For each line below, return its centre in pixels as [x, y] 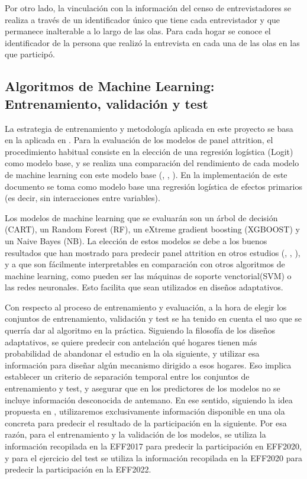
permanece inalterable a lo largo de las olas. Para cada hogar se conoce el [138, 31]
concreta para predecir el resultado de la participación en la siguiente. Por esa [146, 423]
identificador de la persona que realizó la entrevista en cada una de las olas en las [152, 42]
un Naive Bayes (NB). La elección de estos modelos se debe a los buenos [136, 240]
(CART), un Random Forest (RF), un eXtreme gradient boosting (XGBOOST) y [152, 229]
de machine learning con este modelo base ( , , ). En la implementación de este [146, 174]
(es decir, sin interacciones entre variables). [83, 198]
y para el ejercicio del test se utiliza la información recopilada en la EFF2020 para [153, 457]
